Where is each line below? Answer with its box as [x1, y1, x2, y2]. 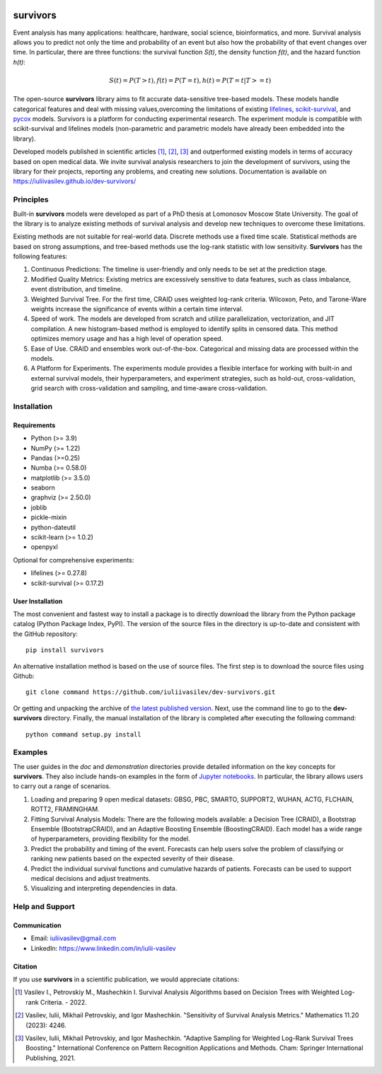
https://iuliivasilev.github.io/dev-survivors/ [13, 177, 137, 185]
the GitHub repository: [13, 630, 78, 638]
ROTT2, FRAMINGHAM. [30, 805, 100, 814]
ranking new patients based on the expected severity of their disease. [30, 855, 235, 863]
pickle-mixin [30, 513, 67, 521]
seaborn [30, 483, 56, 492]
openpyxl [30, 543, 58, 551]
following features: [13, 252, 68, 261]
